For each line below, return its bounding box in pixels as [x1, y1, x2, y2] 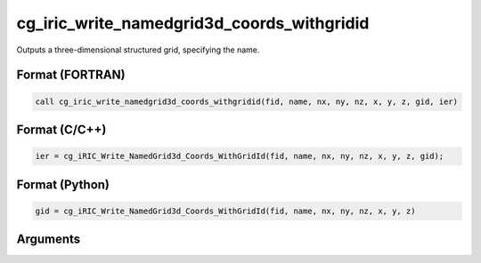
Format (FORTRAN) [16, 68, 126, 83]
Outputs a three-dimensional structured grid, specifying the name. [16, 44, 260, 55]
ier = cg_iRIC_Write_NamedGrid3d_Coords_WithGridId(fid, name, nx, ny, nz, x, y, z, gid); [35, 151, 444, 162]
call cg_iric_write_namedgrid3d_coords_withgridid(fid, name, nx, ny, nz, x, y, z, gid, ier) [35, 96, 459, 107]
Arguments [16, 232, 81, 247]
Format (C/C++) [16, 122, 107, 137]
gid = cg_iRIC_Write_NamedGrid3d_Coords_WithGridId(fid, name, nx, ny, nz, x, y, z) [35, 205, 416, 216]
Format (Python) [16, 177, 110, 192]
